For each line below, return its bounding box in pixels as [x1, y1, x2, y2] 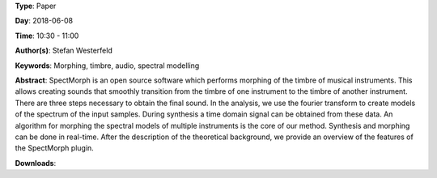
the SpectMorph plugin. [15, 143, 95, 153]
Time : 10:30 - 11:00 [15, 31, 79, 40]
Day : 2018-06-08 [15, 16, 74, 26]
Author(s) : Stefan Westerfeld [15, 45, 112, 56]
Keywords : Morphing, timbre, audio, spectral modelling [15, 61, 200, 70]
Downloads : [15, 158, 57, 167]
